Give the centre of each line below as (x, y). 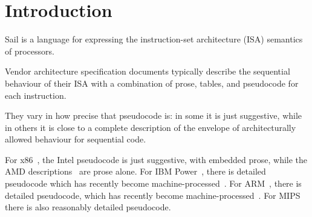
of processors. (30, 51)
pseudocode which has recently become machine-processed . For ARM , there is (153, 183)
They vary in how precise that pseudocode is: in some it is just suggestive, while (154, 115)
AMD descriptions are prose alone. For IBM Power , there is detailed (135, 171)
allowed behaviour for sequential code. (76, 139)
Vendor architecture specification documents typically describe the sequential (148, 71)
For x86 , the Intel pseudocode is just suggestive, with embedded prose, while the (156, 159)
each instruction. (36, 95)
